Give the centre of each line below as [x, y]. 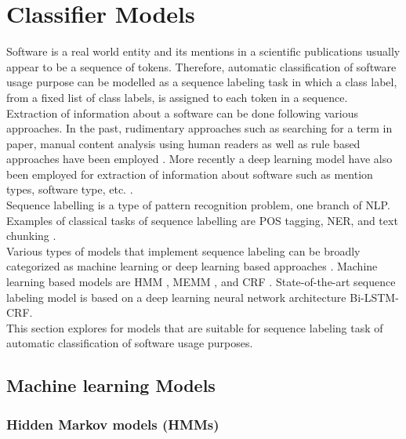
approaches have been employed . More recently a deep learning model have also [199, 159]
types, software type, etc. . [70, 189]
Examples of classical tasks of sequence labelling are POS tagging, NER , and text [202, 220]
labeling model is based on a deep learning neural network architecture [176, 297]
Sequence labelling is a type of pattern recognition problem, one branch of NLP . [198, 205]
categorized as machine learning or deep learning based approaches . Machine [192, 266]
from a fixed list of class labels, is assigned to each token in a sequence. [177, 97]
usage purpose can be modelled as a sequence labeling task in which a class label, [202, 82]
